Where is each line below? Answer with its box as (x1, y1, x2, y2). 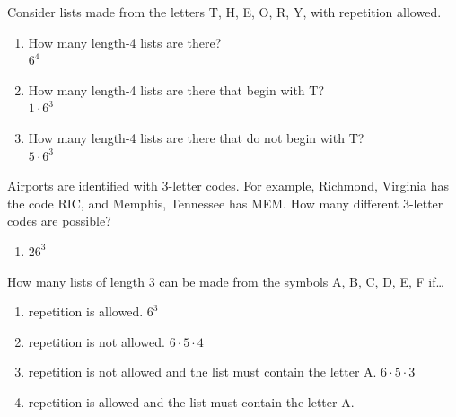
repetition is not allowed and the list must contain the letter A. (28, 362, 377, 381)
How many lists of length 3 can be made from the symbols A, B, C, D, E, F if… (7, 271, 444, 290)
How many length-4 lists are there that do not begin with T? (28, 128, 364, 146)
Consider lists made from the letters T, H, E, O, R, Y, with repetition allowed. (7, 3, 442, 21)
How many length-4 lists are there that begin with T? (28, 80, 325, 99)
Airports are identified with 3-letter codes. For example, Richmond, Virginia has (7, 176, 450, 195)
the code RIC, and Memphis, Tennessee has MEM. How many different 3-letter (7, 193, 443, 212)
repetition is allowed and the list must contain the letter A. (28, 392, 355, 411)
